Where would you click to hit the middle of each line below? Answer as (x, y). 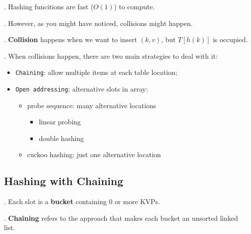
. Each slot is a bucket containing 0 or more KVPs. (82, 201)
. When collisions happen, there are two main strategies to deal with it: (111, 56)
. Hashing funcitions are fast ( (49, 6)
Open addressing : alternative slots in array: (82, 89)
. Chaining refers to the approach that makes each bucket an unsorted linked (121, 218)
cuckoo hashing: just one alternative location (94, 154)
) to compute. (134, 6)
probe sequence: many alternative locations (92, 105)
